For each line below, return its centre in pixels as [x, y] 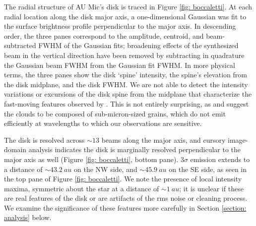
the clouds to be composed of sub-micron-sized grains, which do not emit [115, 113]
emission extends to [220, 159]
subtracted [20, 45]
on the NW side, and [106, 169]
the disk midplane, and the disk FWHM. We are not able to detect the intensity [126, 84]
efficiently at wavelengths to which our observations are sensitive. [103, 123]
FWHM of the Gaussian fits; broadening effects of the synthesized [138, 45]
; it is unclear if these [211, 188]
